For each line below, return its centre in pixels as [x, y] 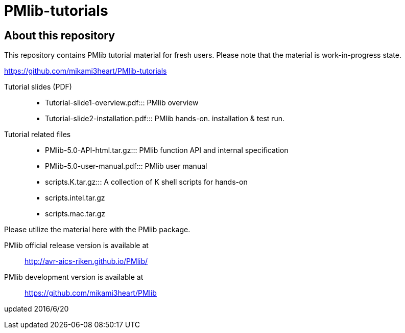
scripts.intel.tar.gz [75, 198]
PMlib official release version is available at [76, 246]
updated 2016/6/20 [37, 309]
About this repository [59, 35]
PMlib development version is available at [74, 277]
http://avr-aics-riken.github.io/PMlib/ [86, 261]
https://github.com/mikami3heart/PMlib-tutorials [86, 71]
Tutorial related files [38, 135]
